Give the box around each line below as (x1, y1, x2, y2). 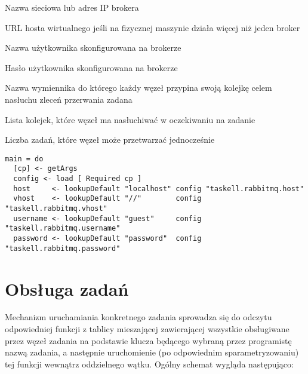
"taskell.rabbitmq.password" (5, 244, 121, 253)
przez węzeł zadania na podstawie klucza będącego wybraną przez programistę (5, 334, 292, 347)
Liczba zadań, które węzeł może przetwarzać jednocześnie (5, 133, 215, 146)
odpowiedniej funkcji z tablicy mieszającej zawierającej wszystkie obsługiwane (5, 323, 289, 335)
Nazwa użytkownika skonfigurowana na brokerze (5, 41, 181, 54)
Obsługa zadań (5, 276, 129, 301)
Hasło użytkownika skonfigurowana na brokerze (5, 61, 178, 73)
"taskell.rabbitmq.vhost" (5, 204, 107, 213)
